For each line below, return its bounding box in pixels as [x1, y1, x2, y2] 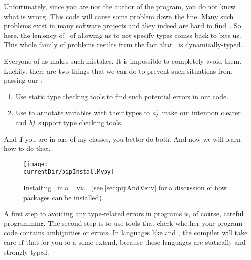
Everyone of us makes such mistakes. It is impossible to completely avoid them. [4, 56, 242, 66]
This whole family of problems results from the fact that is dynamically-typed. [4, 39, 243, 50]
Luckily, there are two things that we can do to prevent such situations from [4, 65, 232, 75]
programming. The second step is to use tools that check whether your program [4, 218, 243, 228]
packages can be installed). [23, 192, 104, 202]
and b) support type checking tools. [15, 117, 123, 127]
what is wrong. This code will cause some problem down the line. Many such [4, 11, 234, 21]
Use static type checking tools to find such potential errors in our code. [15, 91, 229, 101]
